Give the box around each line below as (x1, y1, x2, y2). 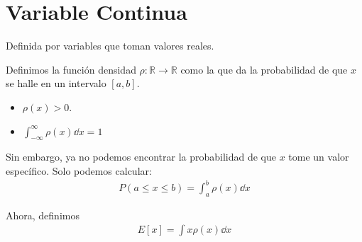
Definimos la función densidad (6, 62, 136, 76)
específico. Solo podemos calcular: (6, 163, 152, 178)
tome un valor (288, 149, 349, 164)
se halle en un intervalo (6, 76, 106, 91)
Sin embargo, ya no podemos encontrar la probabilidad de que (6, 149, 276, 164)
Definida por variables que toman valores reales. (6, 38, 214, 53)
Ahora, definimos (6, 207, 79, 222)
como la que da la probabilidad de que (180, 62, 348, 76)
